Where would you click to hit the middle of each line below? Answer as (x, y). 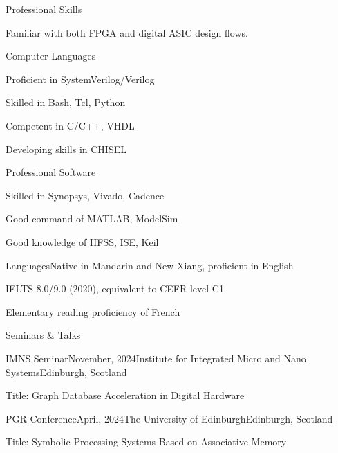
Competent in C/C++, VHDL (70, 125)
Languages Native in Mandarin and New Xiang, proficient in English (150, 265)
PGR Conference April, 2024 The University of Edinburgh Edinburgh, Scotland (169, 418)
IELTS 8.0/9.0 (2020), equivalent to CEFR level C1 (115, 288)
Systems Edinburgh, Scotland (66, 372)
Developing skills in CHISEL (66, 149)
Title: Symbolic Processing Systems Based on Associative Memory (146, 442)
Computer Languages (51, 56)
